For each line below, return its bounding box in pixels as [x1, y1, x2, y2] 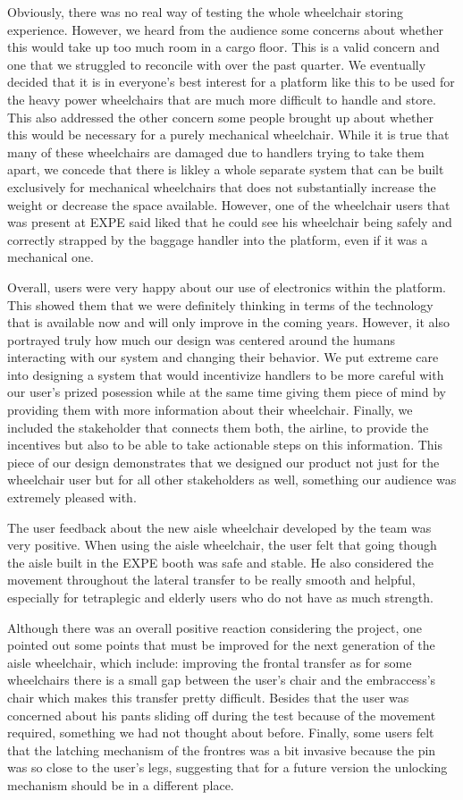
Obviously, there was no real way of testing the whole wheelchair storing [7, 3, 404, 21]
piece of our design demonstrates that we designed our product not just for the [7, 452, 440, 471]
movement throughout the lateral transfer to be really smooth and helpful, [7, 570, 416, 589]
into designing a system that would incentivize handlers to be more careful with [7, 365, 444, 383]
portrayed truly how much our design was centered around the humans [7, 330, 396, 349]
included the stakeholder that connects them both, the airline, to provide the [7, 417, 429, 436]
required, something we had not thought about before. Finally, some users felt [7, 723, 434, 742]
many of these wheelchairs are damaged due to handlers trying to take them [7, 142, 425, 161]
